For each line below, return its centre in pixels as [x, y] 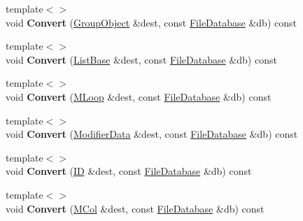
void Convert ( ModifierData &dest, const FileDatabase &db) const [152, 134]
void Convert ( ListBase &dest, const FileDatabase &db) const [141, 59]
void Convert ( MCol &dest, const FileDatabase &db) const [135, 208]
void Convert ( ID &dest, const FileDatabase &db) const [129, 171]
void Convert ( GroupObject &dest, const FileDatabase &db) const [151, 22]
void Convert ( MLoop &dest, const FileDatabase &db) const [139, 96]
